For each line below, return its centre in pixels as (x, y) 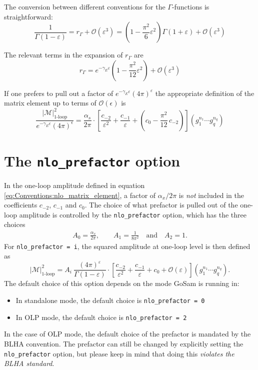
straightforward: (28, 16)
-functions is (190, 6)
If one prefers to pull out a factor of (59, 93)
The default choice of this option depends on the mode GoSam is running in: (122, 283)
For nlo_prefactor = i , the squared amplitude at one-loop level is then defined (127, 246)
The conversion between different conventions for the (85, 6)
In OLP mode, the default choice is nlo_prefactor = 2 (101, 317)
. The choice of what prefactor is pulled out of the (161, 205)
